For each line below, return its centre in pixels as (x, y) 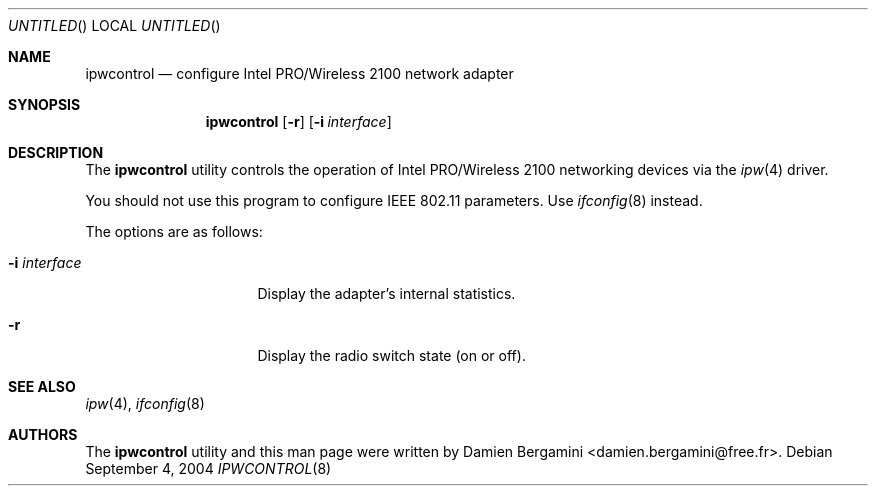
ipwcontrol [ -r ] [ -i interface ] (298, 121)
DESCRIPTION (56, 152)
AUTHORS (43, 434)
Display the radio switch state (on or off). (391, 355)
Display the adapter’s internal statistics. (386, 293)
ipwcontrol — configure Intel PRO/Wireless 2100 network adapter (299, 73)
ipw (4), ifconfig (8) (145, 403)
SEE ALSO (42, 386)
